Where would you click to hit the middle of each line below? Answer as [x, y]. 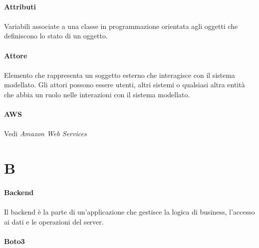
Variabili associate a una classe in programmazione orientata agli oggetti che [121, 26]
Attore [16, 55]
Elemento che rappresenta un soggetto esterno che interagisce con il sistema [120, 75]
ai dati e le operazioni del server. [54, 221]
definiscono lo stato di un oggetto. [56, 36]
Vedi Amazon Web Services [45, 133]
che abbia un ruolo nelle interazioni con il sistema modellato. [97, 94]
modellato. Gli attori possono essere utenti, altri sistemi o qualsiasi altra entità [125, 85]
